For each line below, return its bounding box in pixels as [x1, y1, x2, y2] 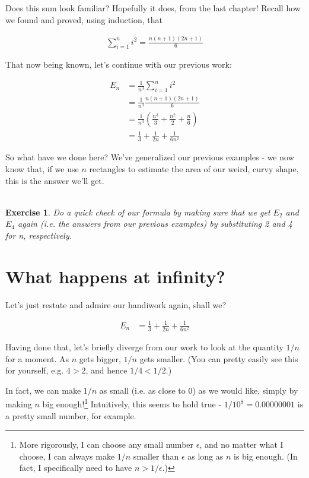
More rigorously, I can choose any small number [19, 438, 194, 451]
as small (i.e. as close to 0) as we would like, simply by [99, 384, 298, 396]
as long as [187, 449, 224, 462]
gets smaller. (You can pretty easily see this [139, 352, 298, 365]
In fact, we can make [5, 384, 81, 396]
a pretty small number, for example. [5, 409, 136, 422]
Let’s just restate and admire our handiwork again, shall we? [5, 298, 227, 311]
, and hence [85, 364, 128, 376]
